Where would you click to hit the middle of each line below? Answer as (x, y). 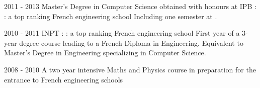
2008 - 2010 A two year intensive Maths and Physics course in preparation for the (130, 69)
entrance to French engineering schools (64, 79)
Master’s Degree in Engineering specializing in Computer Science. (105, 53)
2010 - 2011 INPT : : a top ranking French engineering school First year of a (122, 33)
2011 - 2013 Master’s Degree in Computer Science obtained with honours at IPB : (130, 6)
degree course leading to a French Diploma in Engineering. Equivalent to (131, 42)
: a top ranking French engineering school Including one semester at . (111, 16)
